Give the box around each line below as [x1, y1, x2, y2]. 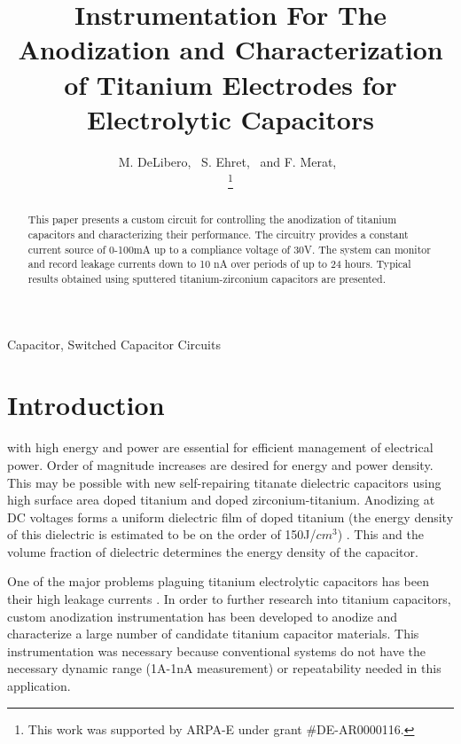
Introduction [7, 387, 165, 423]
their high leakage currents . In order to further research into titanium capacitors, [7, 590, 451, 608]
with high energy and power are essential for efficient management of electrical [7, 438, 434, 457]
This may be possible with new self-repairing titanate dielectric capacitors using [7, 473, 441, 491]
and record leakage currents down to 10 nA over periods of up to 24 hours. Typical [27, 256, 411, 271]
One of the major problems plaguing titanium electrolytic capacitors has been [7, 572, 430, 591]
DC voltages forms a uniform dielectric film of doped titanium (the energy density [7, 507, 454, 526]
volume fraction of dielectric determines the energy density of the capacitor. [7, 542, 418, 560]
